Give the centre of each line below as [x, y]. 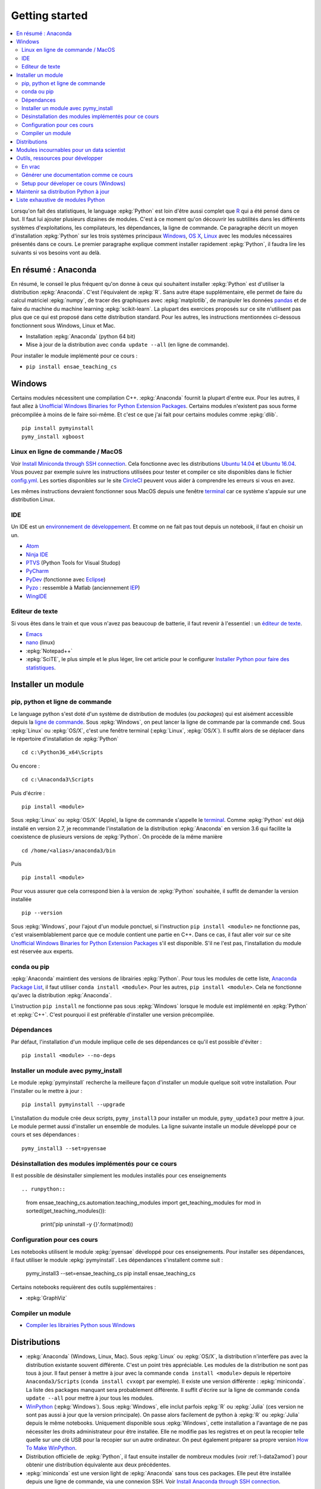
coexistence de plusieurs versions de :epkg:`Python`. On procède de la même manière [117, 837]
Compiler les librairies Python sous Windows [81, 1325]
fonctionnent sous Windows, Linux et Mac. [63, 325]
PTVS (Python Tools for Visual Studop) [73, 563]
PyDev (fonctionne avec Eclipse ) [66, 579]
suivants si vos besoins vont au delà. [56, 253]
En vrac [31, 166]
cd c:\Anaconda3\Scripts [58, 780]
